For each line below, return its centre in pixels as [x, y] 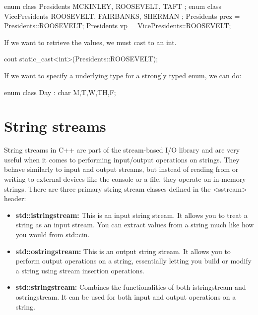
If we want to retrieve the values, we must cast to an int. [90, 42]
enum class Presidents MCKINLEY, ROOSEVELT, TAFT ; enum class [113, 6]
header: [15, 198]
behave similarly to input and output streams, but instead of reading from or [121, 169]
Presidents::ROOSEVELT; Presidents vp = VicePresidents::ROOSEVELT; [118, 26]
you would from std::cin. [53, 235]
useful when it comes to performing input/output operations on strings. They [122, 159]
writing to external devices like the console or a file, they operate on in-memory [125, 179]
